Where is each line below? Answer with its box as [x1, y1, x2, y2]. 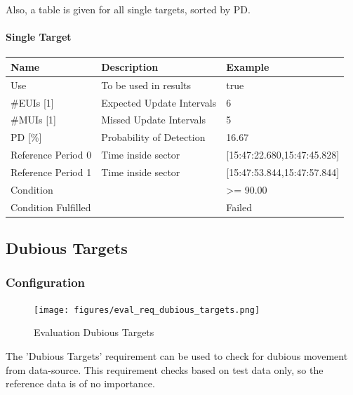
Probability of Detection [101, 130, 206, 145]
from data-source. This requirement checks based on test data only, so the [6, 362, 324, 377]
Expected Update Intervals [101, 95, 217, 109]
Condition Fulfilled [11, 199, 91, 214]
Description [101, 59, 159, 74]
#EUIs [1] [11, 95, 54, 109]
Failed [226, 199, 252, 214]
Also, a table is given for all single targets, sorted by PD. [6, 2, 251, 16]
